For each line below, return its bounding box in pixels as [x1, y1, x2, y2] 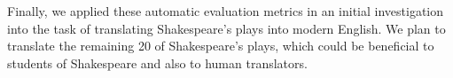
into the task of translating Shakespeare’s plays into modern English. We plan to [7, 19, 446, 37]
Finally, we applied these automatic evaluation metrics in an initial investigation [7, 2, 444, 19]
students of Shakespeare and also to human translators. [7, 53, 308, 72]
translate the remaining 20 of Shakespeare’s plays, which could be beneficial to [7, 36, 434, 55]
